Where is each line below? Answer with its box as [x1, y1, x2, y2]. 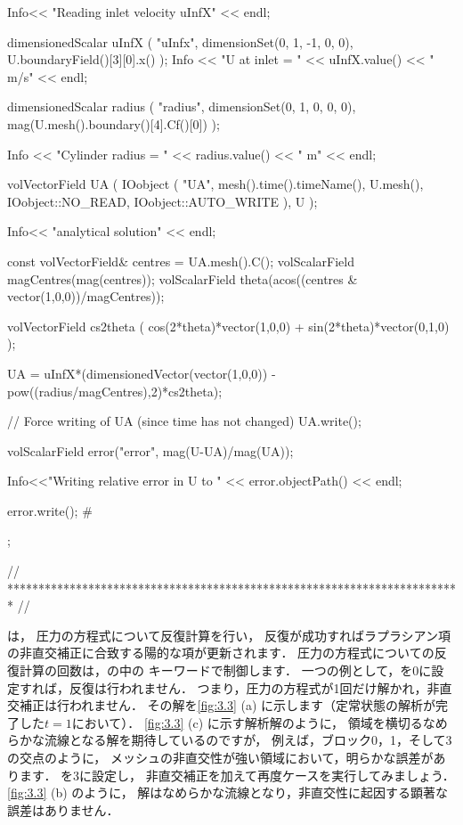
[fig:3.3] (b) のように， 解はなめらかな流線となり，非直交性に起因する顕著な [7, 783, 448, 802]
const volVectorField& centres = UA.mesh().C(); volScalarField [7, 251, 355, 270]
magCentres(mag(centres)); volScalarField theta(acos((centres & [7, 269, 358, 288]
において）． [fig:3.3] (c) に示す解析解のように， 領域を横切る [71, 713, 423, 731]
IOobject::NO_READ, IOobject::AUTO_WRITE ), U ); [7, 192, 318, 210]
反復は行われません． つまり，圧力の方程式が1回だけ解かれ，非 [69, 678, 440, 697]
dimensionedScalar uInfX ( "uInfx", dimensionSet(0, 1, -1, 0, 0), [7, 32, 353, 51]
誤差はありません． [7, 800, 119, 819]
